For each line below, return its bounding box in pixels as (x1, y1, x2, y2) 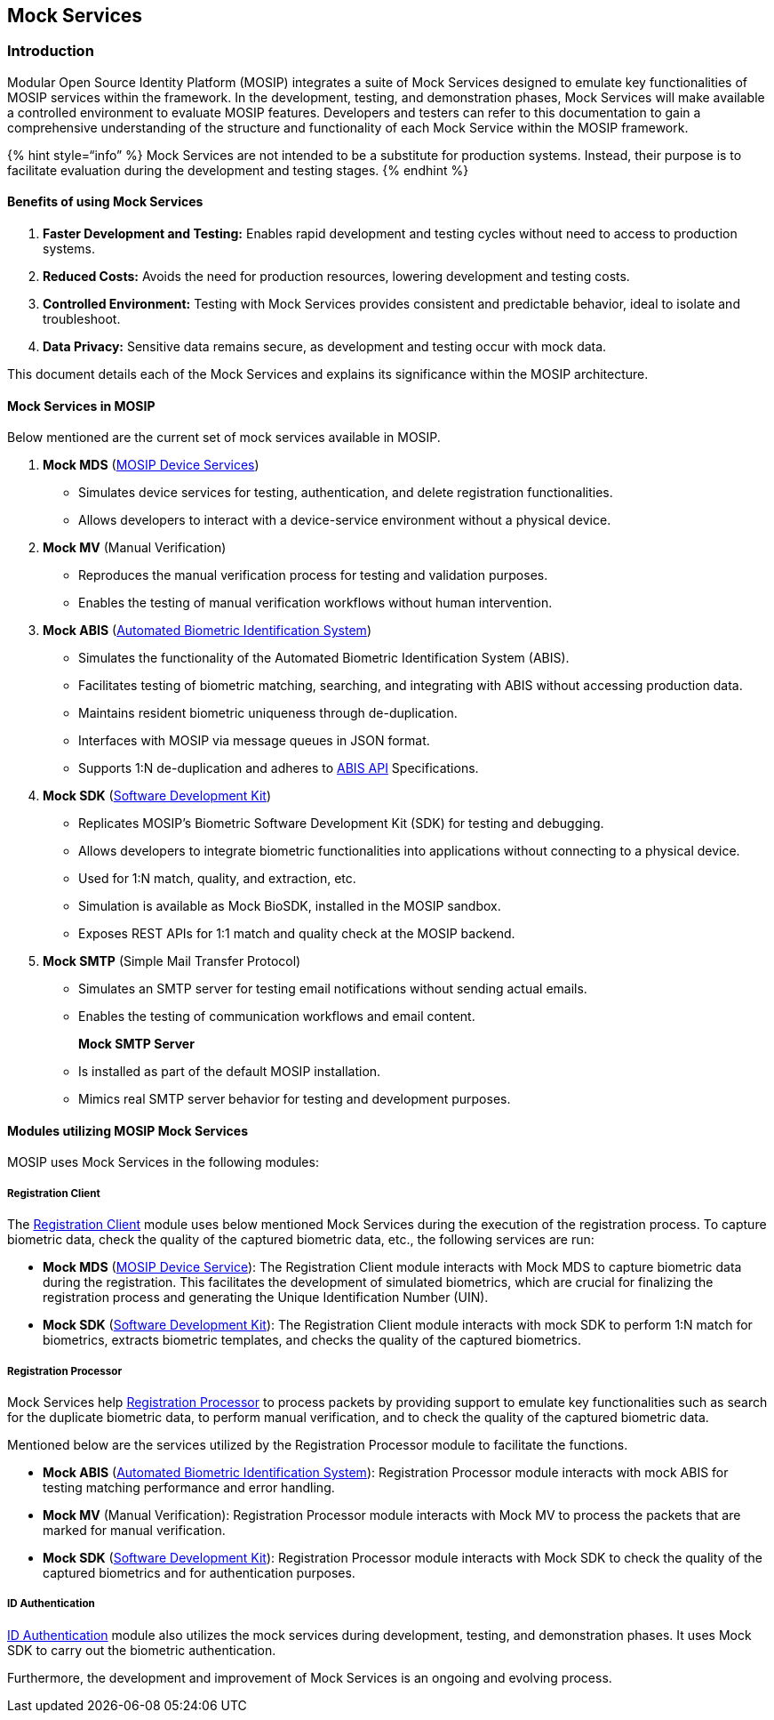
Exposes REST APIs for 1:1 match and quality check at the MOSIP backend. (78, 926, 515, 942)
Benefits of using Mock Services (7, 194, 203, 210)
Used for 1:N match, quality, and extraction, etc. (78, 871, 356, 887)
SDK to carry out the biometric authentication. (7, 1642, 276, 1658)
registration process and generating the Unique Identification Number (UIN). (43, 1290, 489, 1306)
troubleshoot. (43, 311, 121, 327)
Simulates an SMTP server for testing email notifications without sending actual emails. (78, 981, 587, 997)
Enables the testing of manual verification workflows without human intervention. (78, 595, 553, 611)
